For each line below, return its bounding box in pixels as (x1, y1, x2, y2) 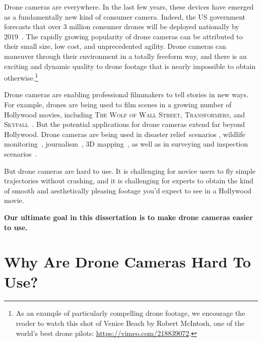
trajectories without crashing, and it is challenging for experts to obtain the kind (4, 175, 253, 186)
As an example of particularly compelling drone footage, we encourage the (16, 308, 245, 318)
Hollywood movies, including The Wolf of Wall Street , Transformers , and (4, 109, 245, 119)
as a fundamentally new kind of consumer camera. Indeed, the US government (4, 11, 245, 22)
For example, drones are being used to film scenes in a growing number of (4, 99, 232, 109)
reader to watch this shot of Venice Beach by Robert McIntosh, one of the (16, 318, 245, 328)
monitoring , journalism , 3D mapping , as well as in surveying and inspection (4, 139, 248, 149)
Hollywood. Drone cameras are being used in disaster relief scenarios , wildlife (4, 128, 245, 139)
